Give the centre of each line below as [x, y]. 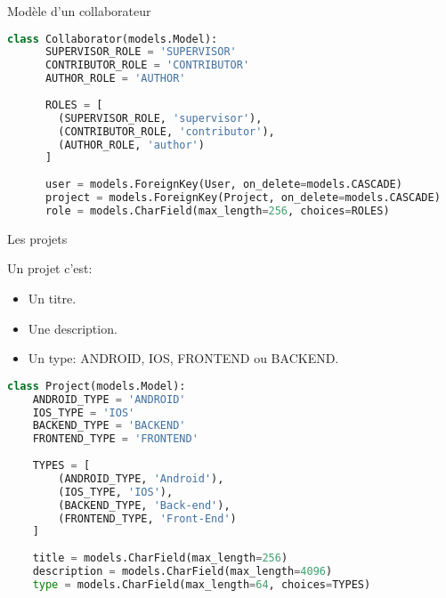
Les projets [37, 238]
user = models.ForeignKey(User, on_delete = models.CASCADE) [223, 185]
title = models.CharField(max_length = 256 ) [160, 558]
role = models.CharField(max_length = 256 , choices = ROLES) [217, 210]
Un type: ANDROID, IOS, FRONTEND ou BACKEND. [183, 358]
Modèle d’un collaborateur [79, 11]
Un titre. [52, 299]
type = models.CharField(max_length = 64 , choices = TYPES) [202, 584]
